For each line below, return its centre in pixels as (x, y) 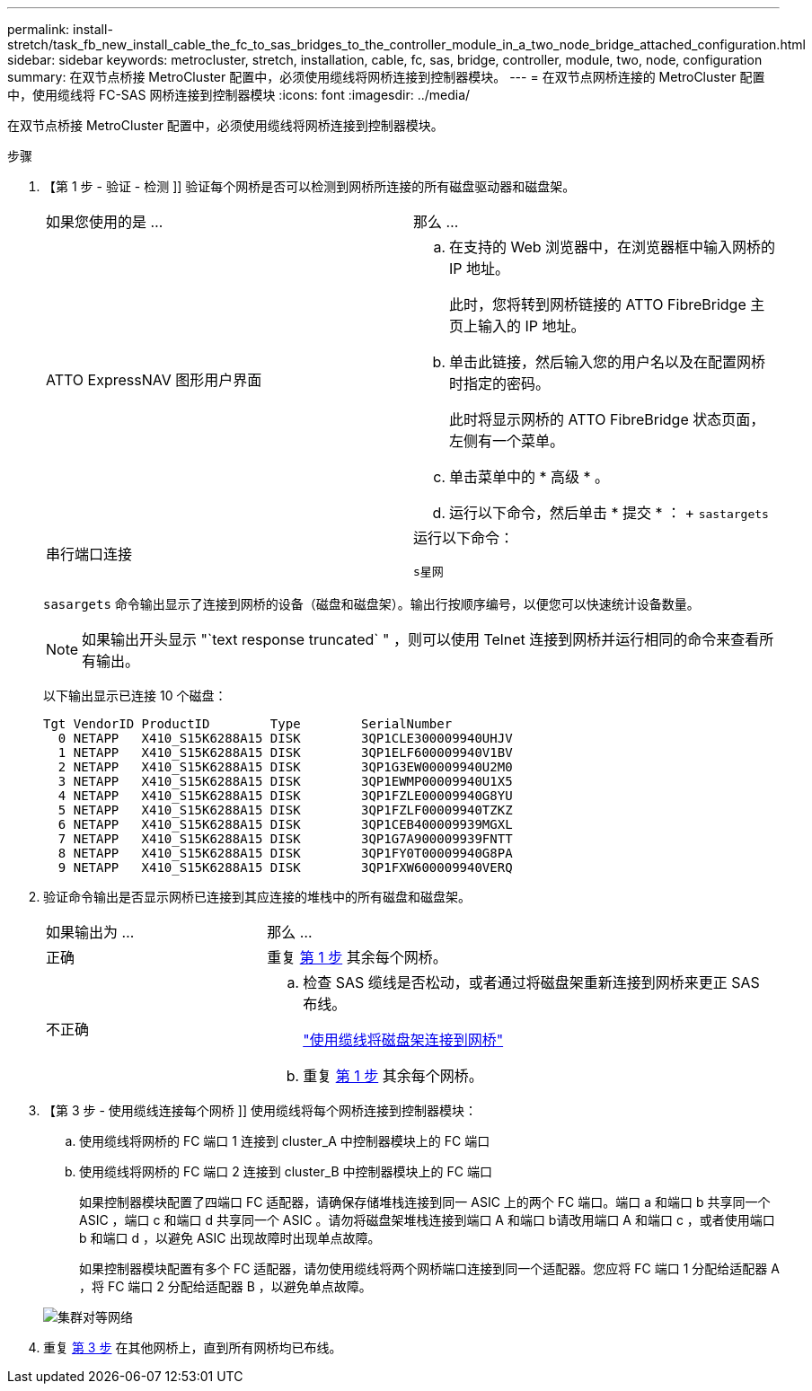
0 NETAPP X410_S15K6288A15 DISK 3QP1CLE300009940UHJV (285, 738)
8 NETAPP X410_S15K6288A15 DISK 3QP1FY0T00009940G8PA (285, 853)
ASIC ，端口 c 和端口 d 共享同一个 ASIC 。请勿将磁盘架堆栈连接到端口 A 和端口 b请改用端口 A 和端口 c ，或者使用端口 (427, 1220)
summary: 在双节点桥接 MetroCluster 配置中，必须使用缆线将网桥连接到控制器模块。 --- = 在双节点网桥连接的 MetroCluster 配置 (386, 77)
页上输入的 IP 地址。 (517, 326)
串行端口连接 (89, 554)
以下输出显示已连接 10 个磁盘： (135, 695)
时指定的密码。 (500, 383)
